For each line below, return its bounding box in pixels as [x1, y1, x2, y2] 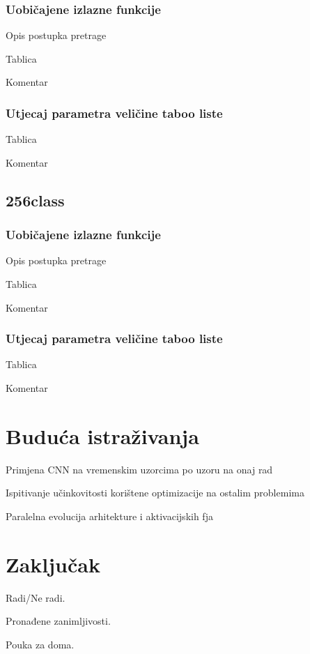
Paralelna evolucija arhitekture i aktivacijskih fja [6, 508, 213, 523]
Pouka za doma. [6, 637, 75, 651]
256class [6, 189, 65, 211]
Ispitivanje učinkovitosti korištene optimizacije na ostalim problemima [6, 485, 304, 500]
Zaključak [6, 549, 100, 578]
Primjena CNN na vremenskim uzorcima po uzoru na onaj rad [6, 462, 273, 476]
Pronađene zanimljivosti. [6, 614, 111, 628]
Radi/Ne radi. [6, 590, 65, 604]
